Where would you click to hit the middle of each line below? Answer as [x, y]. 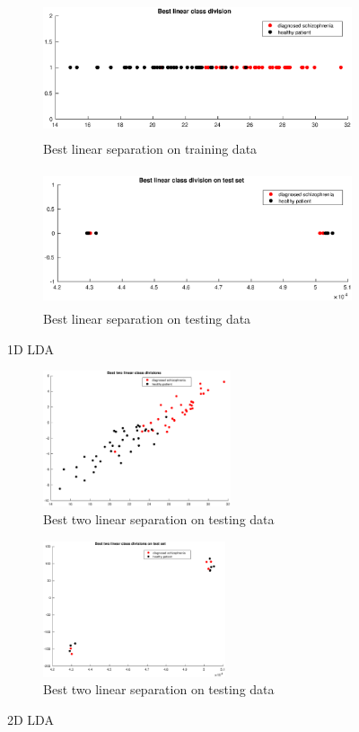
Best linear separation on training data [150, 148]
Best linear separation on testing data [147, 319]
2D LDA [31, 720]
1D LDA [31, 348]
